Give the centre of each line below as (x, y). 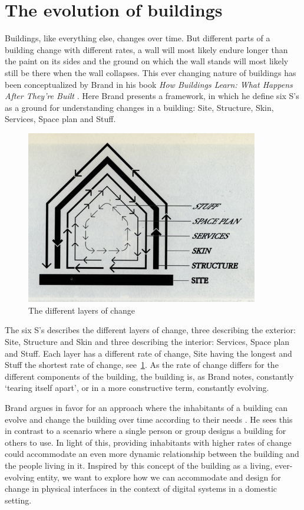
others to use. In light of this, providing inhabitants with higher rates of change (148, 442)
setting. (18, 500)
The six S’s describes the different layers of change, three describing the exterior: (150, 330)
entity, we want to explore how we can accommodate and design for (159, 477)
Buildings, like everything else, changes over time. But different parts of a (138, 38)
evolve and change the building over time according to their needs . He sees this (149, 419)
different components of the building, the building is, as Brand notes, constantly (149, 376)
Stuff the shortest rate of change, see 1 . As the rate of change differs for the (142, 365)
